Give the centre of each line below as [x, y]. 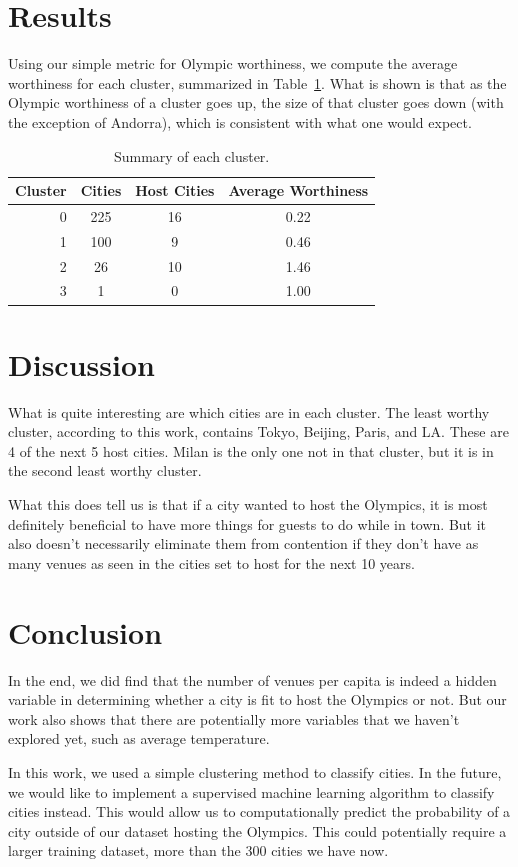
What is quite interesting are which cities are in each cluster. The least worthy [249, 411]
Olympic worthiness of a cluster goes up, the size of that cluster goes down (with [256, 102]
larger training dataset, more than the [124, 850]
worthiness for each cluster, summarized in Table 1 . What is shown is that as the [257, 82]
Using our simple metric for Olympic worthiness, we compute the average [233, 63]
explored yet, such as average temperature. [139, 738]
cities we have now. [330, 850]
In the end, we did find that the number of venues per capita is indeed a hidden [252, 679]
